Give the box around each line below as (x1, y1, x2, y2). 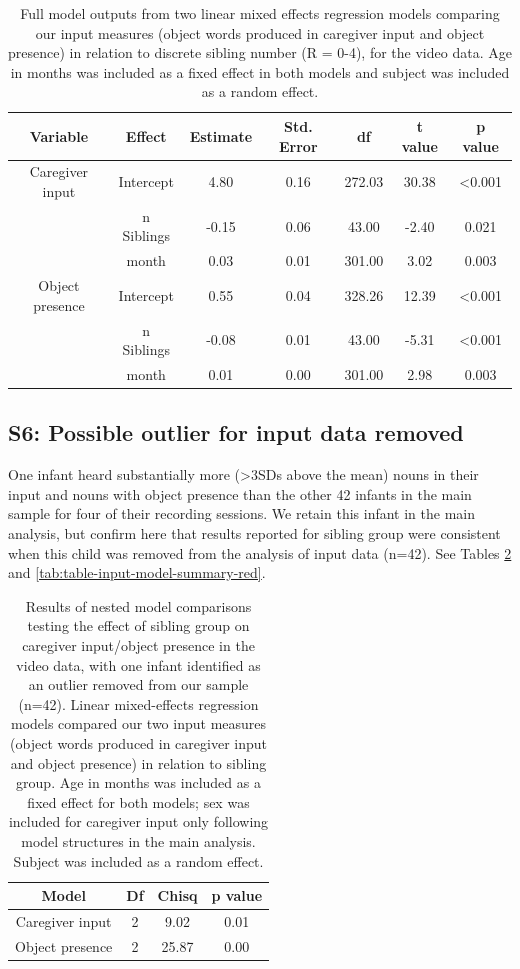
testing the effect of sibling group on (27, 615, 250, 636)
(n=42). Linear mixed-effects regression (18, 693, 259, 714)
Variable (29, 125, 89, 146)
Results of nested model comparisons (25, 595, 252, 616)
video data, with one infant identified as (16, 654, 261, 675)
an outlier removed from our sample (28, 674, 249, 695)
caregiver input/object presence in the (22, 635, 255, 656)
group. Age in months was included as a (16, 772, 261, 793)
